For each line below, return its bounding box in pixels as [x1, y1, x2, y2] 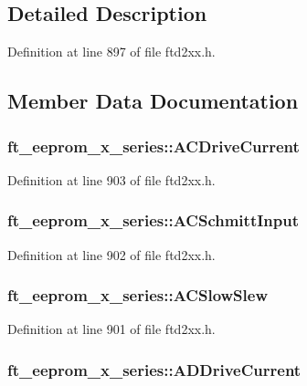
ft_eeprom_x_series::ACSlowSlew [7, 284, 268, 307]
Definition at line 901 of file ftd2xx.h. [7, 319, 216, 339]
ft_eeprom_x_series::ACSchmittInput [7, 209, 300, 232]
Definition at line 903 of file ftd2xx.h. [7, 170, 216, 189]
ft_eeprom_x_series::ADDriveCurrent [7, 358, 302, 381]
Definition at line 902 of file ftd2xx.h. [7, 245, 216, 264]
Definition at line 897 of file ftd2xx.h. [7, 42, 216, 61]
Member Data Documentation [7, 87, 299, 115]
